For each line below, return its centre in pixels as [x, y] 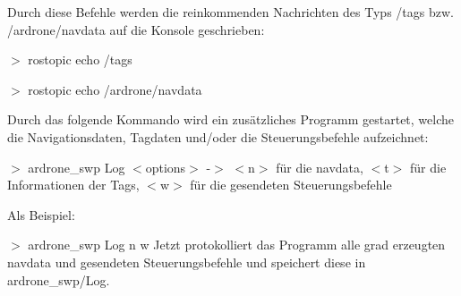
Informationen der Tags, [73, 185]
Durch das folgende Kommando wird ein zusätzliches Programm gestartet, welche [231, 119]
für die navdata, [320, 167]
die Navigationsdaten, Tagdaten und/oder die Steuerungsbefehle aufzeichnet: [218, 136]
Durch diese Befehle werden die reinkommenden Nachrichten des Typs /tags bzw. [230, 12]
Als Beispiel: [41, 214]
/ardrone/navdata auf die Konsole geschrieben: [136, 29]
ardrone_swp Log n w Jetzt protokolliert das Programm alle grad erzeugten [237, 245]
